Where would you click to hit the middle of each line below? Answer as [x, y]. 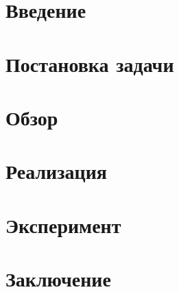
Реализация [56, 171]
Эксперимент [63, 224]
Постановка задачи [90, 63]
